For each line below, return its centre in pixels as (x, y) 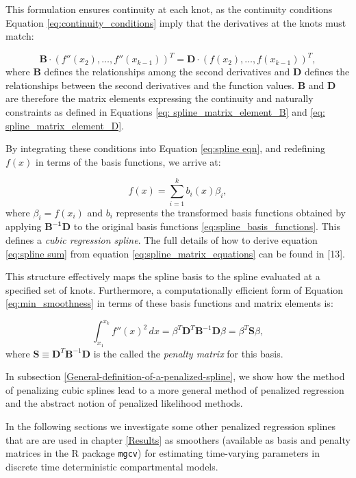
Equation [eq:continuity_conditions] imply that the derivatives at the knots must (176, 22)
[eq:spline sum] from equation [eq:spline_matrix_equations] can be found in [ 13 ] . (175, 253)
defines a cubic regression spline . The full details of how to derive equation (162, 239)
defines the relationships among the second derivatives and (167, 72)
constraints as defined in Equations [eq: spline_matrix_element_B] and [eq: (165, 112)
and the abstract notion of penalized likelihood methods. (124, 403)
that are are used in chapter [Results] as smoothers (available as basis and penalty (178, 439)
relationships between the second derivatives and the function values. (150, 85)
